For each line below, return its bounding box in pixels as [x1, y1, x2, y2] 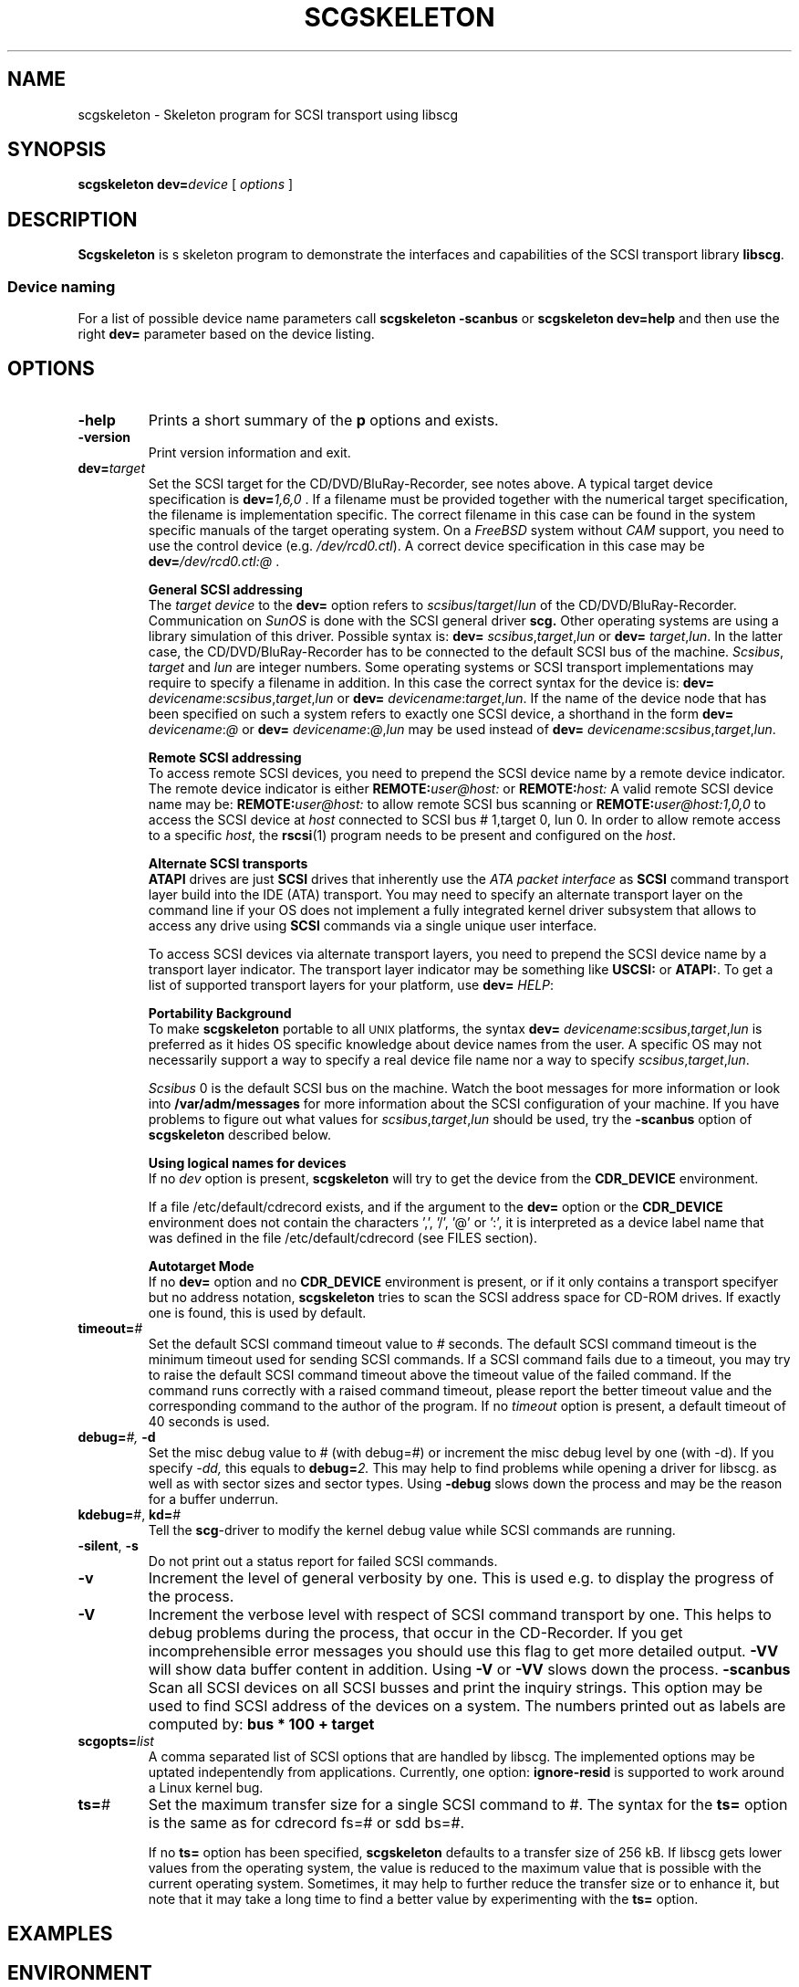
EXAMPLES [7, 1922, 113, 1946]
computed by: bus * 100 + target [148, 1714, 375, 1733]
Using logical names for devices [148, 1154, 347, 1171]
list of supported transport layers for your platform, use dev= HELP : [148, 976, 555, 993]
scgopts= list [78, 1732, 154, 1749]
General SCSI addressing [148, 581, 303, 597]
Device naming [7, 277, 116, 296]
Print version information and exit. [148, 444, 351, 460]
